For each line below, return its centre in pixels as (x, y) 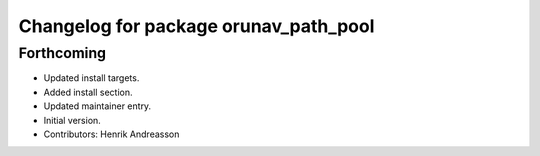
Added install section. (88, 92)
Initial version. (72, 120)
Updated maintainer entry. (97, 106)
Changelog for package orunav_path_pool (196, 26)
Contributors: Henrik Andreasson (111, 134)
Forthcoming (62, 53)
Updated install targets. (91, 78)
